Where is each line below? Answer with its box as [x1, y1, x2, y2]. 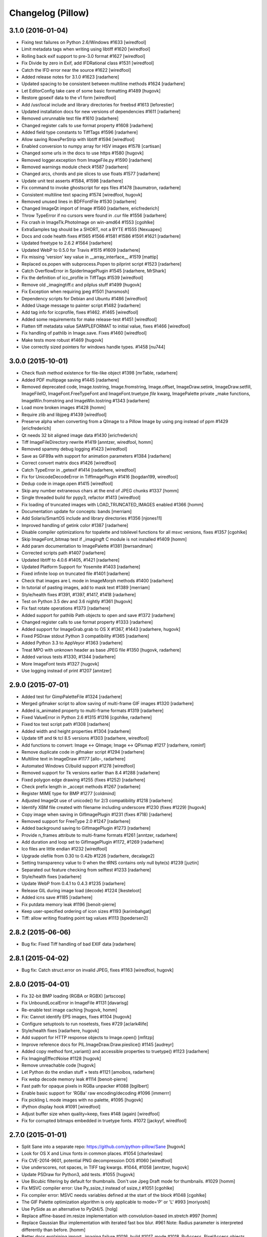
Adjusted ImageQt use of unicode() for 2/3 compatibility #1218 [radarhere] [21, 797, 173, 804]
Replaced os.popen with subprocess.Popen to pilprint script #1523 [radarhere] [21, 261, 181, 267]
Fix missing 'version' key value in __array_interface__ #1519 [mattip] [21, 254, 158, 260]
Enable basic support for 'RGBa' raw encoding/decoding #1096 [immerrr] [21, 1090, 171, 1096]
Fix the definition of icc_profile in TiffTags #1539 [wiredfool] [21, 275, 143, 281]
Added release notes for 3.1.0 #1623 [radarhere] [21, 74, 120, 80]
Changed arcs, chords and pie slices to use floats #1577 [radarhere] [21, 171, 160, 177]
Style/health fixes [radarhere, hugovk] [21, 1028, 99, 1034]
